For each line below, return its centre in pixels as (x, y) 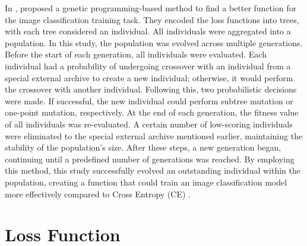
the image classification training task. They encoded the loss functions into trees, (152, 19)
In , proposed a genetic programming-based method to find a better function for (151, 8)
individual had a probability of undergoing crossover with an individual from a (148, 66)
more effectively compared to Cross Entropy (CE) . (98, 194)
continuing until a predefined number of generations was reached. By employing (150, 159)
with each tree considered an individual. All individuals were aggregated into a (148, 31)
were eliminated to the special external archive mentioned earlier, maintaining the (154, 135)
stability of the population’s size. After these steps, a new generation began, (143, 147)
